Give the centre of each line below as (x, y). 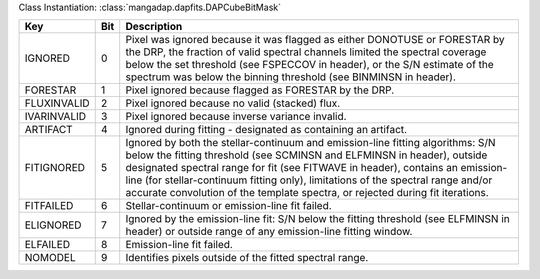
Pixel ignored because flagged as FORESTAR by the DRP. (260, 90)
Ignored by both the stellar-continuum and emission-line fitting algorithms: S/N (310, 143)
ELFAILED (47, 245)
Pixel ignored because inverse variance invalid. (236, 117)
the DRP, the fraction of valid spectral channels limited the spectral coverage (306, 52)
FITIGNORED (54, 168)
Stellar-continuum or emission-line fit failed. (228, 206)
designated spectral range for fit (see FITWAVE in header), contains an (292, 168)
